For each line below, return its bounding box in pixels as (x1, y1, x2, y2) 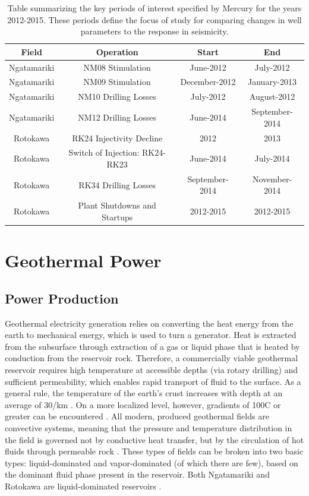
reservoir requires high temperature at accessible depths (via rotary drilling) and (5, 363, 298, 375)
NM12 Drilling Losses (78, 110, 157, 123)
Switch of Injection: (68, 146, 140, 159)
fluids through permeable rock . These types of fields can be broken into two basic (5, 445, 304, 457)
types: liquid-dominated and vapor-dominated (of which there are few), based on (5, 456, 298, 469)
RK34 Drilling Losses (78, 178, 156, 191)
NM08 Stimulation (83, 61, 151, 73)
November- (252, 172, 292, 185)
